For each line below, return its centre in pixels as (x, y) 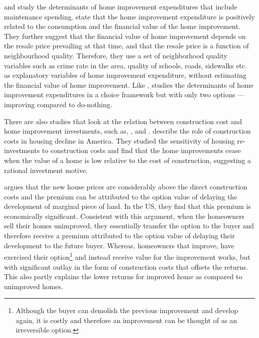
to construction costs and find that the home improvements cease (141, 150)
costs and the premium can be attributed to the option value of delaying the (121, 196)
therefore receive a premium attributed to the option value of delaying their (120, 236)
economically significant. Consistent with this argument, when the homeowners (125, 216)
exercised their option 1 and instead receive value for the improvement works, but (127, 256)
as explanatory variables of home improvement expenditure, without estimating (125, 75)
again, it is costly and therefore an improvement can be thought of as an (126, 320)
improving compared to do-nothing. (58, 104)
